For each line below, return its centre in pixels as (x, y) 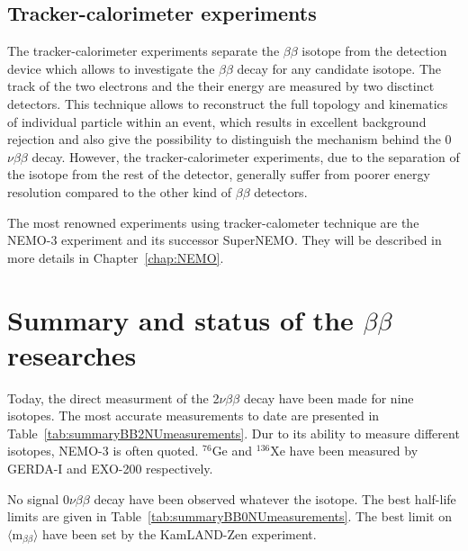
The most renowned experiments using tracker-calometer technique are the (213, 222)
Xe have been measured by (344, 451)
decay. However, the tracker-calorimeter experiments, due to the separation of (246, 156)
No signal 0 (38, 498)
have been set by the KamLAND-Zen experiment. (180, 533)
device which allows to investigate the (111, 68)
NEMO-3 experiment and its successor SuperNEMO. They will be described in (225, 240)
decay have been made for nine (328, 397)
